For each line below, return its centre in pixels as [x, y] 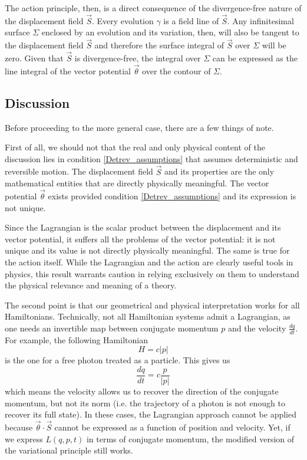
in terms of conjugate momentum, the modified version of [190, 438]
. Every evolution [123, 20]
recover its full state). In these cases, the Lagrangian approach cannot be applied [151, 414]
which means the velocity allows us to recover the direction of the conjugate [142, 391]
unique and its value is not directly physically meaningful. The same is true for [147, 250]
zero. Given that [34, 58]
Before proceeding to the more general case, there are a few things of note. [139, 127]
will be [274, 45]
